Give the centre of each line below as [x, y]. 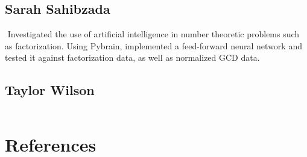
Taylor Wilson [50, 90]
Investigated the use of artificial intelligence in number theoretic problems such [153, 34]
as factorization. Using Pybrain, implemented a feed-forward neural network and [153, 45]
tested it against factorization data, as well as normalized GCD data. [132, 57]
